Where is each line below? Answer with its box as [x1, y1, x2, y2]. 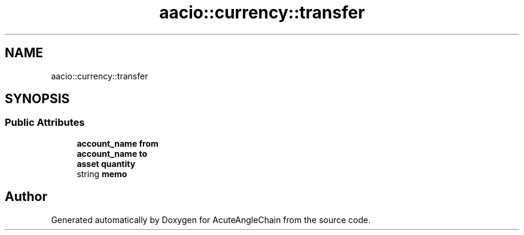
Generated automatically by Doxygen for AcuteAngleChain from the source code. [51, 214, 371, 225]
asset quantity [77, 158, 136, 169]
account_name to [77, 148, 148, 159]
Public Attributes [5, 116, 85, 129]
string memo [77, 168, 127, 179]
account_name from [77, 138, 159, 149]
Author [5, 189, 47, 205]
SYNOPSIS [5, 91, 70, 107]
